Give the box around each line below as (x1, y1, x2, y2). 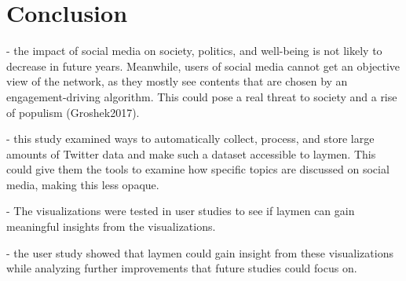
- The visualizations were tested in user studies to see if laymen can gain (6, 203, 355, 219)
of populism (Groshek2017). (6, 104, 140, 120)
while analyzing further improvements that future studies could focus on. (6, 260, 357, 276)
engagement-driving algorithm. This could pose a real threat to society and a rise (6, 88, 397, 104)
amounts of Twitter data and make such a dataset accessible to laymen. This (6, 145, 376, 162)
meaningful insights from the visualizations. (6, 218, 216, 235)
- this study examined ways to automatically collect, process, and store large (6, 130, 375, 147)
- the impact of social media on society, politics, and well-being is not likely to (6, 42, 382, 59)
